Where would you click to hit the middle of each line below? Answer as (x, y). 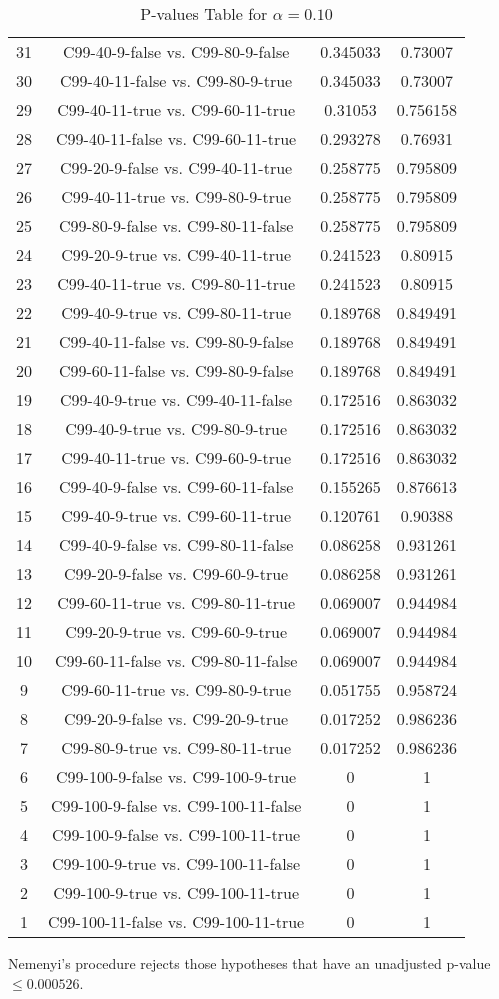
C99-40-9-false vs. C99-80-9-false (176, 51)
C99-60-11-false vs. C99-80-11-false (176, 660)
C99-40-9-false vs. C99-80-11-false (176, 544)
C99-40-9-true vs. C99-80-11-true (176, 312)
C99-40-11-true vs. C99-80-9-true (176, 196)
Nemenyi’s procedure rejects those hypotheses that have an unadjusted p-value (249, 963)
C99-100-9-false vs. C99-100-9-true (176, 776)
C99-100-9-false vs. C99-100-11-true (176, 834)
